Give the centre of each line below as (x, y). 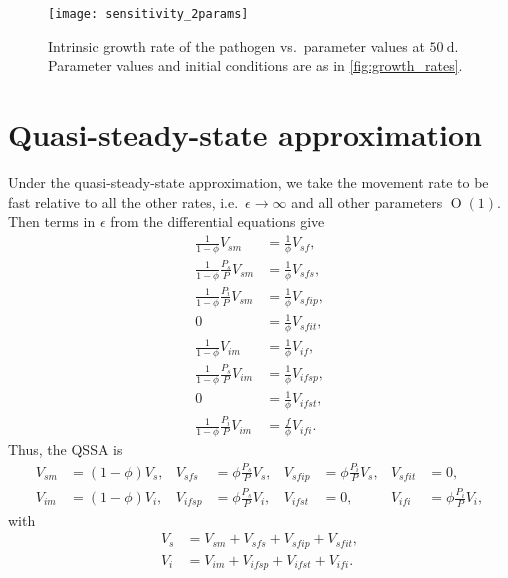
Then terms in (52, 221)
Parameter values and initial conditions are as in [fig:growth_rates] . (255, 65)
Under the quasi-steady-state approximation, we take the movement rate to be (248, 181)
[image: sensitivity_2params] (148, 14)
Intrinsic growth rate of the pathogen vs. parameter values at (236, 45)
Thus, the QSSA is (65, 449)
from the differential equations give (217, 221)
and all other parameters (367, 201)
